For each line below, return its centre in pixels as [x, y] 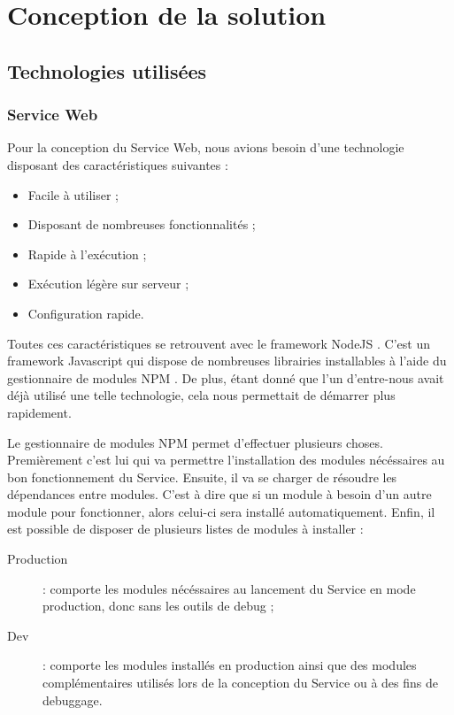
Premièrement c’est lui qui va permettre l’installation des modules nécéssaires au [226, 460]
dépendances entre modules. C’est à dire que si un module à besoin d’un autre [219, 494]
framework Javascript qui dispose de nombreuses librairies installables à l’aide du [227, 361]
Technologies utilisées [107, 70]
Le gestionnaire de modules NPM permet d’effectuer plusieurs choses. [195, 442]
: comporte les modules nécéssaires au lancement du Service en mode [229, 588]
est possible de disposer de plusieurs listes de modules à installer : [185, 529]
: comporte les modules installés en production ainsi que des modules [230, 665]
